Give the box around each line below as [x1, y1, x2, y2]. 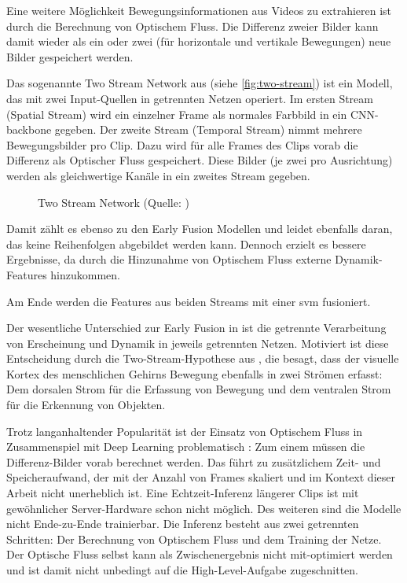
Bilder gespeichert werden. [6, 48, 134, 65]
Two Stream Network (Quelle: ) [38, 194, 189, 210]
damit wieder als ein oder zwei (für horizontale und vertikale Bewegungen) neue [6, 33, 391, 50]
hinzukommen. [50, 266, 120, 282]
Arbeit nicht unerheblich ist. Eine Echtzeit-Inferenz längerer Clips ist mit [6, 485, 359, 501]
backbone [6, 121, 52, 138]
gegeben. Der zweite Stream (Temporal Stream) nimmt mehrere [54, 121, 362, 138]
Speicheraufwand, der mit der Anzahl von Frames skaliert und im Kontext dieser [6, 469, 395, 485]
